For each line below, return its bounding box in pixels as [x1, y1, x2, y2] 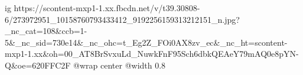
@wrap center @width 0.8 [73, 59, 166, 71]
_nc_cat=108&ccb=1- [5, 25, 87, 37]
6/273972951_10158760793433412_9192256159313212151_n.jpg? [5, 13, 240, 25]
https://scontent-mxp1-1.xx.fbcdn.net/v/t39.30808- [14, 2, 200, 13]
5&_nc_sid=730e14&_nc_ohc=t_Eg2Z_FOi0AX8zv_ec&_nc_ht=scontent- [5, 36, 288, 48]
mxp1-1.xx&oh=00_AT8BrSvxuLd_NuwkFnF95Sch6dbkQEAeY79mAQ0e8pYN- [5, 47, 299, 60]
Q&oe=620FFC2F [5, 59, 71, 71]
